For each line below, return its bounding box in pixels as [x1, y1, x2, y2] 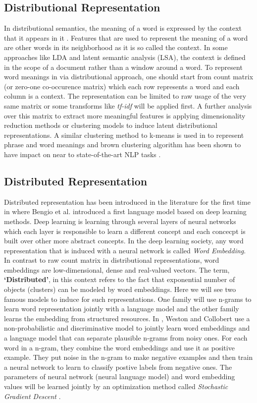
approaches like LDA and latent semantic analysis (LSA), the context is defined [4, 52, 246, 62]
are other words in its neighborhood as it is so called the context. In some [4, 42, 228, 53]
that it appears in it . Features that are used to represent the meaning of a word [4, 32, 248, 43]
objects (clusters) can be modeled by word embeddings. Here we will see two [4, 284, 236, 294]
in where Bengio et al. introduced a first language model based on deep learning [4, 206, 247, 217]
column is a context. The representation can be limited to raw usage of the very [4, 91, 247, 101]
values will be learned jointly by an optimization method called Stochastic [4, 381, 228, 391]
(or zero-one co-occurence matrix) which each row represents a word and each [4, 81, 240, 91]
